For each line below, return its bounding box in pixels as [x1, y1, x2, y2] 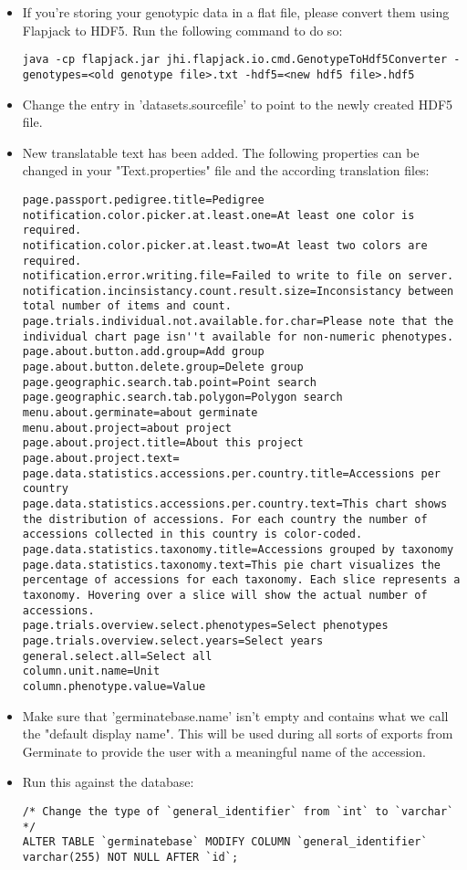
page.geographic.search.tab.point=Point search [22, 375, 317, 389]
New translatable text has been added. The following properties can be [22, 142, 420, 162]
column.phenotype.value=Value [22, 679, 206, 693]
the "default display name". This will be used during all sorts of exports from [22, 724, 453, 743]
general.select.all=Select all [22, 649, 213, 663]
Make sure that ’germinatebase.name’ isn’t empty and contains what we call [22, 706, 449, 725]
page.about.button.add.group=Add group [22, 345, 265, 359]
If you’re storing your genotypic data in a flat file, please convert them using [22, 3, 450, 21]
